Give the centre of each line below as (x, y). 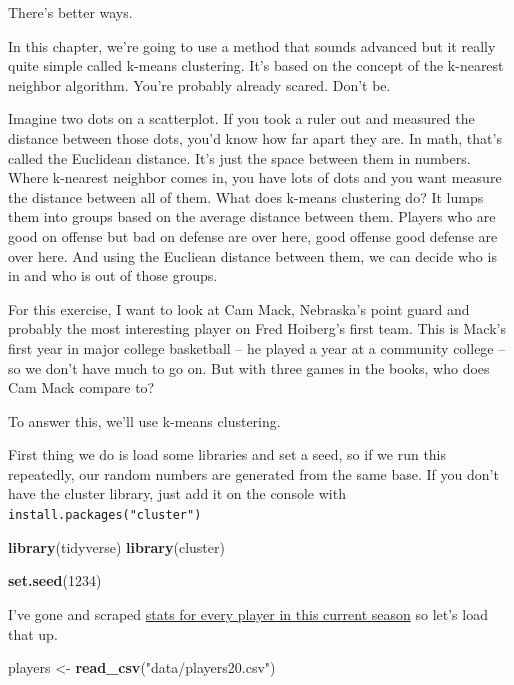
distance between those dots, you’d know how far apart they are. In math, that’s (255, 137)
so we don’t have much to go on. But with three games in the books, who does (249, 367)
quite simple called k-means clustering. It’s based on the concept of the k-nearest (256, 65)
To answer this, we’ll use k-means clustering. (144, 420)
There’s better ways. (70, 12)
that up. (33, 633)
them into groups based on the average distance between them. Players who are (252, 216)
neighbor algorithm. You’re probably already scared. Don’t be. (199, 84)
